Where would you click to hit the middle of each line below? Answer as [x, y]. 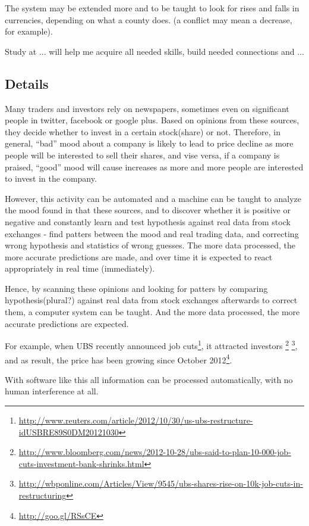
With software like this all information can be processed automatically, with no [149, 379]
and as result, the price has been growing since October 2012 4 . [119, 359]
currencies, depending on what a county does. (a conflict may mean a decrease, [149, 19]
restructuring [42, 495]
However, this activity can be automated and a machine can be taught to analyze [153, 198]
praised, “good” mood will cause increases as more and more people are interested [154, 166]
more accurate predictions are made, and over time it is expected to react [139, 256]
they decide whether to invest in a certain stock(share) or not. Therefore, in [143, 131]
